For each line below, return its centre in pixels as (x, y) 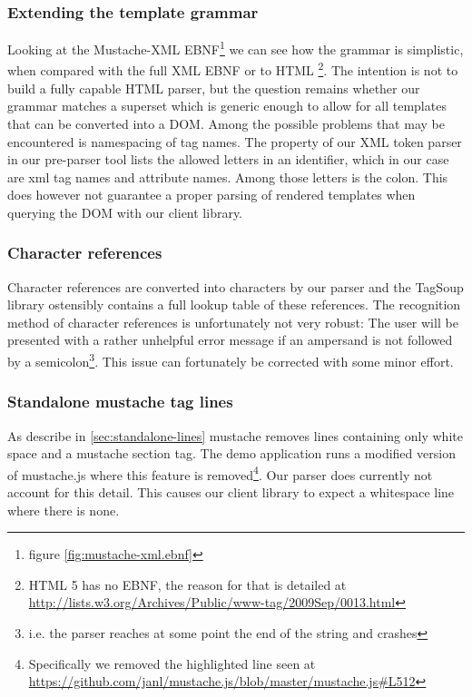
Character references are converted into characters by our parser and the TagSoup (236, 286)
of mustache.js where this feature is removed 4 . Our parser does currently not (220, 473)
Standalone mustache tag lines (120, 402)
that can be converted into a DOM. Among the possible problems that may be (226, 123)
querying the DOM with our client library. (125, 212)
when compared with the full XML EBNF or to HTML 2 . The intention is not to (233, 69)
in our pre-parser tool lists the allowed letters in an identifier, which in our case (228, 159)
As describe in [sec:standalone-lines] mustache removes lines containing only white (235, 435)
